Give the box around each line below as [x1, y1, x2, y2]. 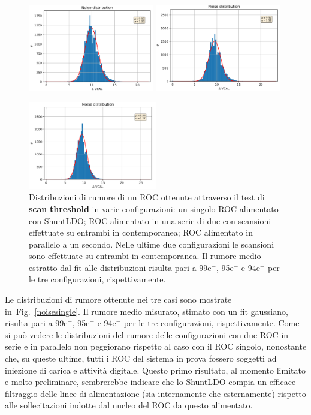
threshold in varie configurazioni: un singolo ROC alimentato [49, 202, 279, 215]
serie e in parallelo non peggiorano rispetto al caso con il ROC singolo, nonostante [5, 340, 307, 353]
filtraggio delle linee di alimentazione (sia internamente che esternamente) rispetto [5, 387, 306, 399]
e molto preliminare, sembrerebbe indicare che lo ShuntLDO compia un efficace [5, 375, 296, 388]
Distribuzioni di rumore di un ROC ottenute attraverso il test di [29, 191, 265, 203]
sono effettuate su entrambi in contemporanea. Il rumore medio [29, 249, 261, 262]
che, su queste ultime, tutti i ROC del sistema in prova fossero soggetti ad [5, 352, 277, 365]
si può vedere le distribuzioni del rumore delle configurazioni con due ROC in [5, 328, 289, 341]
